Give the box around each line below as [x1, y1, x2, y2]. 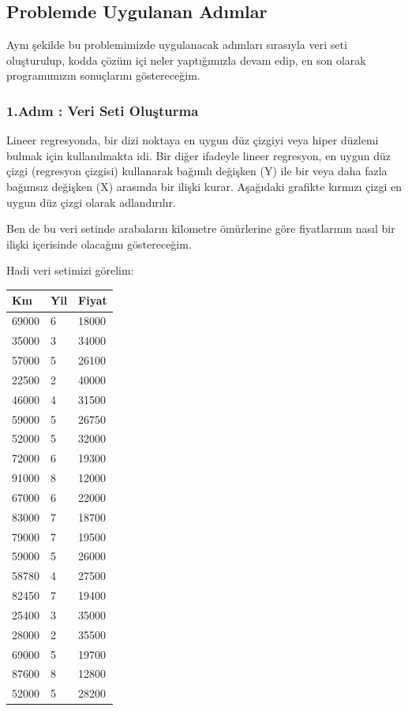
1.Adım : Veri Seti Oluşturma [6, 100, 199, 120]
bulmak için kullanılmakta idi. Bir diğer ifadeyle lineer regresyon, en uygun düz [6, 147, 391, 163]
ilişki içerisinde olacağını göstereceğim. [6, 235, 192, 252]
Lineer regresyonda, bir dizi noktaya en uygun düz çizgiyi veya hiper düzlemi [6, 132, 379, 148]
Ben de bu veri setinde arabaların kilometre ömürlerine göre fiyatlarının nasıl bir [6, 220, 395, 237]
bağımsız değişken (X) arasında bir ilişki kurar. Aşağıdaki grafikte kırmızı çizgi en [6, 178, 402, 194]
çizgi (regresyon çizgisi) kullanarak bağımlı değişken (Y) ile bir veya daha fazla [6, 163, 387, 179]
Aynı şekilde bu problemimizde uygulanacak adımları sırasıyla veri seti [6, 36, 347, 53]
